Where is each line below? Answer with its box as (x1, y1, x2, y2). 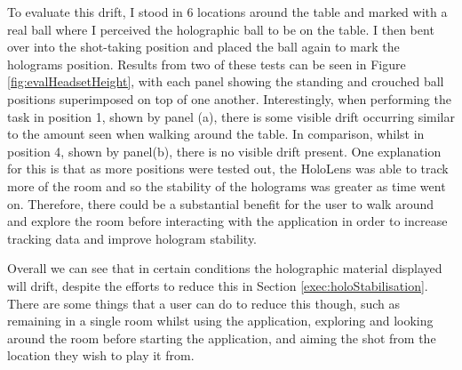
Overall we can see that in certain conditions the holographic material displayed (7, 259, 442, 277)
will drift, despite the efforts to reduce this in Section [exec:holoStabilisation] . (7, 276, 428, 294)
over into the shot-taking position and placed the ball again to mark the (7, 37, 400, 56)
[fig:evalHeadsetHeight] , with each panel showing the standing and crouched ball (7, 72, 444, 91)
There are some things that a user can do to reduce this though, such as (7, 294, 400, 312)
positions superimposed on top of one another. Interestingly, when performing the (7, 89, 451, 108)
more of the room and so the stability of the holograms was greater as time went (7, 176, 446, 195)
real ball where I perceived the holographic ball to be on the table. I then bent (7, 20, 434, 38)
